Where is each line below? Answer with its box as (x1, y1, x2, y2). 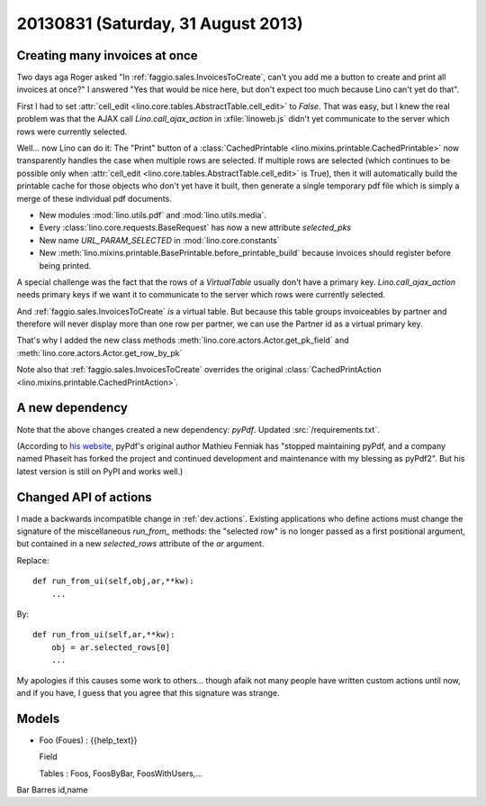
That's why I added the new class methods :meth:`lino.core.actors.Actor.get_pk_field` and (16, 334, 350, 346)
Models (16, 710, 60, 726)
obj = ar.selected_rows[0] (50, 642, 171, 653)
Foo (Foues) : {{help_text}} (39, 735, 138, 746)
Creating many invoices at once (16, 48, 198, 63)
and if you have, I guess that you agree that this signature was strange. (16, 687, 280, 698)
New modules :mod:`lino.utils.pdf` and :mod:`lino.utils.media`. (39, 209, 267, 220)
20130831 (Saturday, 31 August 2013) (16, 14, 303, 33)
